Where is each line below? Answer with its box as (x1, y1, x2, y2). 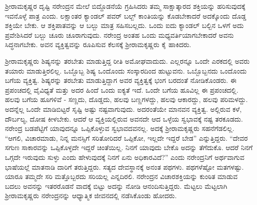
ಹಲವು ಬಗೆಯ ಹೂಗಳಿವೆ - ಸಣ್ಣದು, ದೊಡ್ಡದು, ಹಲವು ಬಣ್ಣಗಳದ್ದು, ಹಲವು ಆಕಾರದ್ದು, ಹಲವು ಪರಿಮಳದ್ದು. (5, 94, 248, 104)
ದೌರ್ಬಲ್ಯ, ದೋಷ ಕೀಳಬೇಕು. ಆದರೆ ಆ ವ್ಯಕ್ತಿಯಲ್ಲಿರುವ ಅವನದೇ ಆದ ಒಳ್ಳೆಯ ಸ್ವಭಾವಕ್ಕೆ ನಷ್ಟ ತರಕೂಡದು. (5, 113, 243, 124)
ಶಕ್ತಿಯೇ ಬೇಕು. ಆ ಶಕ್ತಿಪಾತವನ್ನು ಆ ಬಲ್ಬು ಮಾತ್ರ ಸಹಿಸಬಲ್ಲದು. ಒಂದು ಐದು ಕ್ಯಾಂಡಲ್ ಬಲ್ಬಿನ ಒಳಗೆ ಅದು (5, 20, 244, 30)
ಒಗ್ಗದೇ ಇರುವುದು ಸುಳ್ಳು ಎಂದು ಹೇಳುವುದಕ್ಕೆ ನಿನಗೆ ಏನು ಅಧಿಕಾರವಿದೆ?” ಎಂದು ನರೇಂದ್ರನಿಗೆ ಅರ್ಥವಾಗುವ (5, 152, 245, 162)
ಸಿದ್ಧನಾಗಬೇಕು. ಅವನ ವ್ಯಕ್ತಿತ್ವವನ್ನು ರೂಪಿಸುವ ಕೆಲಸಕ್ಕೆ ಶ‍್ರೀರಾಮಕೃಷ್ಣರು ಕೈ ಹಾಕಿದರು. (5, 39, 192, 50)
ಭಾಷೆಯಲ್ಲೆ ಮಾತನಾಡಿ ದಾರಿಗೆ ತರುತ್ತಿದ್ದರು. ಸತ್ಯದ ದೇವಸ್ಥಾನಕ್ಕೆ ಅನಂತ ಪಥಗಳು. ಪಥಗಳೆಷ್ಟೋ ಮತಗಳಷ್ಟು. (5, 161, 244, 172)
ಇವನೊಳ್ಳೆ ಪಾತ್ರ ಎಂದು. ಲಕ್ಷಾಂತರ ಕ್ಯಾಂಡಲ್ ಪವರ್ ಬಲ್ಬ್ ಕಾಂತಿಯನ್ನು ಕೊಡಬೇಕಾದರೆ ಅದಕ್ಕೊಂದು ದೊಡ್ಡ (5, 10, 247, 21)
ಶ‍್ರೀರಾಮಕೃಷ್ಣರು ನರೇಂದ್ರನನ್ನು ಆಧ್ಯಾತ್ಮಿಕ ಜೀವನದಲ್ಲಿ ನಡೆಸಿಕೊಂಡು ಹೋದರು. (5, 190, 177, 201)
